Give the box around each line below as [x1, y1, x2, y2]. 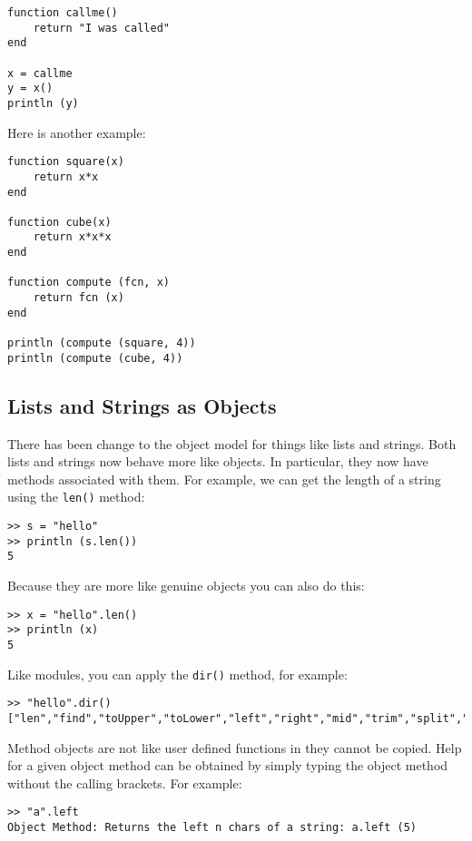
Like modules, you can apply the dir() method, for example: [7, 664, 348, 683]
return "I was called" [33, 21, 170, 34]
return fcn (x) [33, 291, 124, 305]
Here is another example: [7, 122, 146, 142]
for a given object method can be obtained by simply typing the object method [7, 756, 448, 775]
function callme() [7, 6, 118, 19]
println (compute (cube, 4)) [7, 351, 183, 365]
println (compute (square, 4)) [7, 337, 196, 350]
